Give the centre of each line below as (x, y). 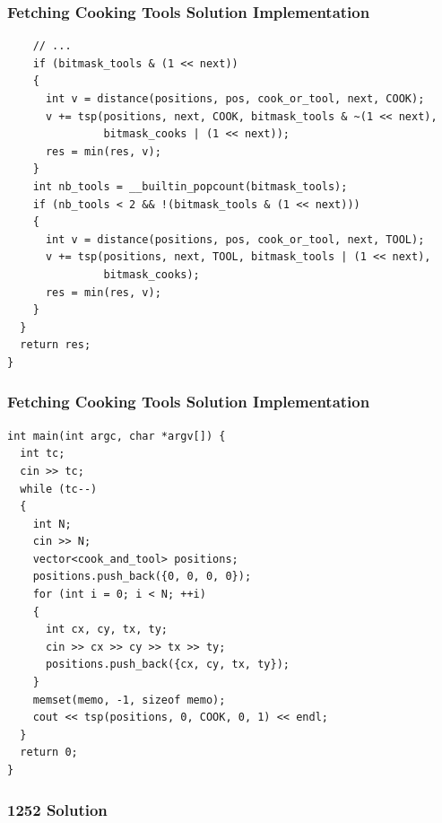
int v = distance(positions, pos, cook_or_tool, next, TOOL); (235, 239)
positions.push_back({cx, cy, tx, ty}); (167, 665)
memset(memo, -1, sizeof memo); (129, 700)
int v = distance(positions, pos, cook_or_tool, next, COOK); (235, 99)
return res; (56, 345)
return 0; (49, 753)
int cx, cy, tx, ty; (106, 630)
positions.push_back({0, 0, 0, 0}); (142, 577)
